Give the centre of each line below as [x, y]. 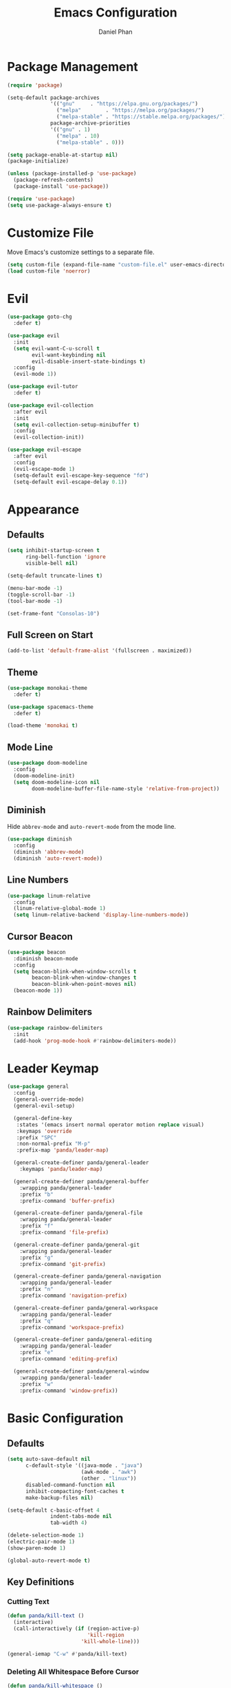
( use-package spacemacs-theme [51, 707]
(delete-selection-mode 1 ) [46, 1536]
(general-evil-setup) [44, 1106]
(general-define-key [43, 1118]
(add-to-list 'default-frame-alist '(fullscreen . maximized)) [100, 651]
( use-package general [38, 1087]
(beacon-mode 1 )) [38, 991]
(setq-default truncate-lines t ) [55, 576]
